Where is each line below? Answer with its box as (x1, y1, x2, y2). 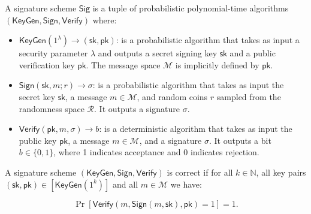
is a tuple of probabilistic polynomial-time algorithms (92, 2, 289, 14)
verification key (19, 58, 75, 71)
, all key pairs (256, 165, 306, 178)
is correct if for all (167, 165, 233, 178)
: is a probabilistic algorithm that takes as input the (92, 79, 284, 91)
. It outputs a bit (209, 134, 271, 146)
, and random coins (137, 90, 208, 103)
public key (19, 134, 57, 146)
